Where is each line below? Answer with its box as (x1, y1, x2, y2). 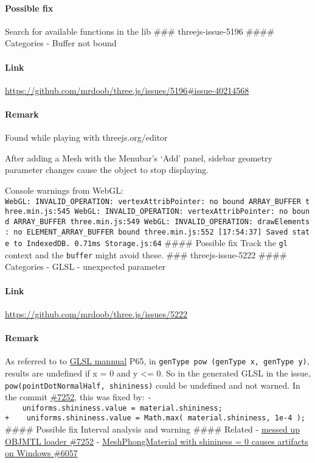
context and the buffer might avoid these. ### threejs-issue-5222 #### (5, 248, 287, 261)
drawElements (257, 217, 310, 226)
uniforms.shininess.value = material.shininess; (22, 403, 223, 412)
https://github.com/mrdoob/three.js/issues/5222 (5, 307, 187, 320)
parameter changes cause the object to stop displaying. (5, 163, 209, 176)
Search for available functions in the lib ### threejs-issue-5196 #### (5, 24, 274, 37)
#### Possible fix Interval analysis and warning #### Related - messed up (5, 423, 300, 436)
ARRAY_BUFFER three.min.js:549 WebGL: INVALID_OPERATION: (13, 217, 254, 226)
